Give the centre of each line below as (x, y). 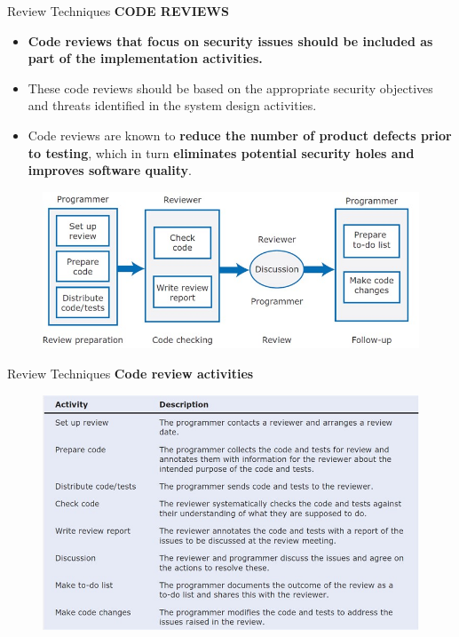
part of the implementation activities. (145, 58)
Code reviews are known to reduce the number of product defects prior (240, 135)
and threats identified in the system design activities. (172, 105)
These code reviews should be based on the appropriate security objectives (230, 88)
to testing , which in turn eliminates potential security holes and (221, 152)
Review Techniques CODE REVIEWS (118, 11)
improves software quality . (110, 170)
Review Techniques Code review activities (131, 373)
